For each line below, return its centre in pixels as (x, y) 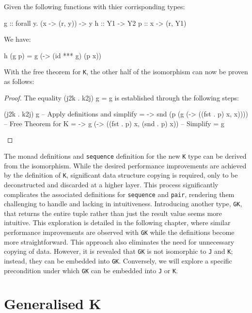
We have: (17, 39)
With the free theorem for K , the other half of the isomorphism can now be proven (126, 72)
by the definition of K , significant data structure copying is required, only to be (121, 175)
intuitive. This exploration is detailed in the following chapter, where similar (117, 222)
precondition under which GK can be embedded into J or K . (91, 270)
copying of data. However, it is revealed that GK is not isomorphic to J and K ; (118, 251)
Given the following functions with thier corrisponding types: (94, 6)
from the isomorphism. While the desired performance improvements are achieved (125, 165)
